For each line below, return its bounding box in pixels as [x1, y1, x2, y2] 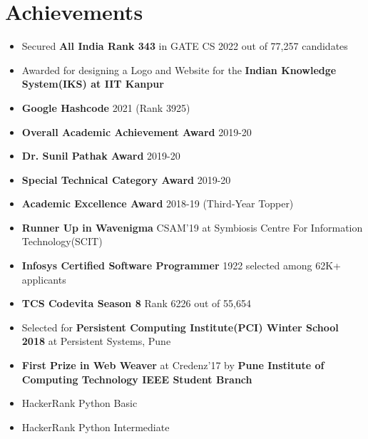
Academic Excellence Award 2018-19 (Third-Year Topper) [21, 196, 294, 211]
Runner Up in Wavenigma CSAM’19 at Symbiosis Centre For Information [21, 219, 363, 234]
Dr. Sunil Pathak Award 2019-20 [21, 148, 180, 163]
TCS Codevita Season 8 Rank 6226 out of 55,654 [21, 296, 251, 311]
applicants [21, 272, 66, 286]
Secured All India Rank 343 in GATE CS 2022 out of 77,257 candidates [21, 38, 348, 53]
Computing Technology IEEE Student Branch [21, 371, 252, 386]
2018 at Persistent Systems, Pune [21, 334, 171, 348]
